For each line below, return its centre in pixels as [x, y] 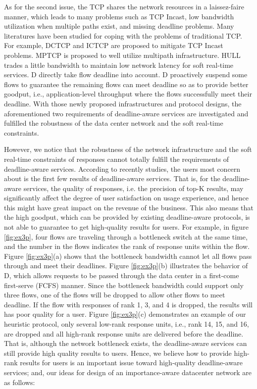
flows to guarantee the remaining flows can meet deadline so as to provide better [126, 84]
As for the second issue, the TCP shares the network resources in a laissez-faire [124, 6]
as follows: [20, 382]
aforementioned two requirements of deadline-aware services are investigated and [126, 113]
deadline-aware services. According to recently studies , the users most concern [122, 169]
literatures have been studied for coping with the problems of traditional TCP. [123, 35]
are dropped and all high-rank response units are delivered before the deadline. [124, 333]
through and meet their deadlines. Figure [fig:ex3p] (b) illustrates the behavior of [126, 266]
